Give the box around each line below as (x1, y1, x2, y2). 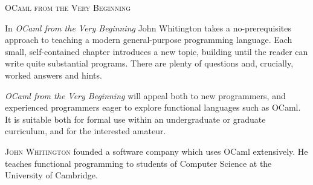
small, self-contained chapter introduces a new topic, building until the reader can (5, 45, 308, 57)
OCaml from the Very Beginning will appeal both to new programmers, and (5, 89, 286, 102)
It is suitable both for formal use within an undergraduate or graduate (5, 112, 266, 125)
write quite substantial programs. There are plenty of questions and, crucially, (5, 57, 294, 70)
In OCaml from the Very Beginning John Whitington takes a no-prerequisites (5, 21, 291, 34)
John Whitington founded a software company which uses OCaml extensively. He (5, 144, 308, 157)
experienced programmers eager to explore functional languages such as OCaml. (5, 101, 301, 114)
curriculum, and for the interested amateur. (5, 125, 166, 137)
